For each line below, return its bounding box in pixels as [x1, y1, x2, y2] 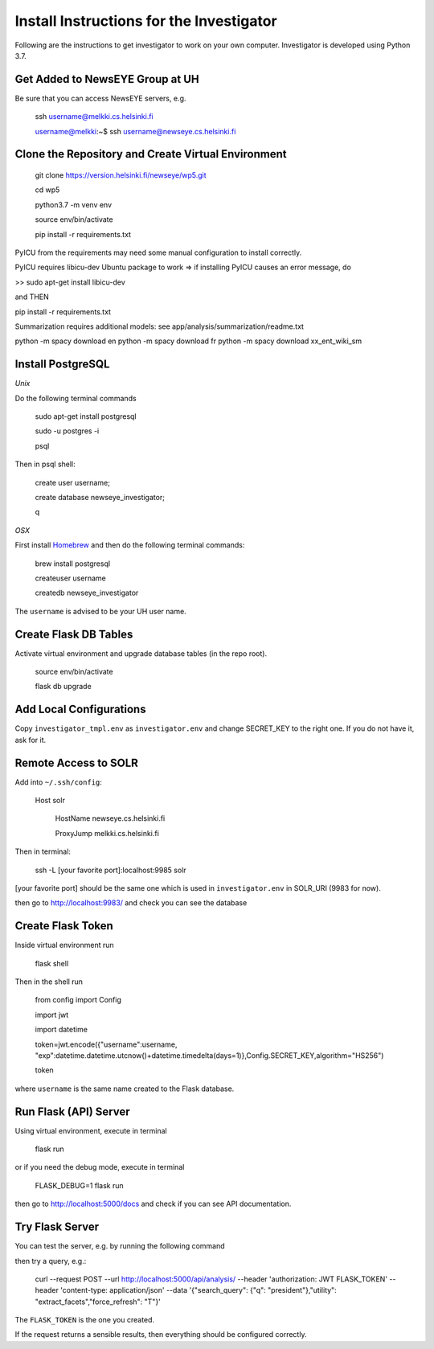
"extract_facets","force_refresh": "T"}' [35, 1297, 161, 1306]
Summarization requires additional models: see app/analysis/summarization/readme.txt [14, 322, 305, 331]
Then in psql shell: [14, 459, 76, 469]
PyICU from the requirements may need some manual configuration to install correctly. [14, 248, 302, 257]
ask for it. [14, 735, 47, 744]
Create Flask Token [14, 919, 114, 933]
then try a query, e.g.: [14, 1256, 87, 1265]
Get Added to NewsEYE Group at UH [14, 72, 200, 86]
